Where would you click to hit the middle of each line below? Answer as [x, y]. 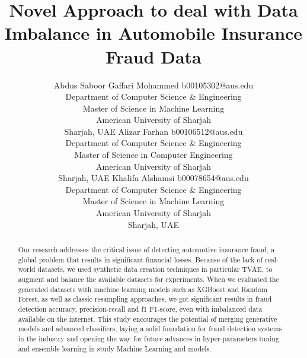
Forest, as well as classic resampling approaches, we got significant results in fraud [145, 299]
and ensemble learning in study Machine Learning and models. [115, 348]
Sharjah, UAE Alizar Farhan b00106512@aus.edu [153, 131]
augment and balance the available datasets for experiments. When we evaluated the [148, 279]
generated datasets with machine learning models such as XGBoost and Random [143, 289]
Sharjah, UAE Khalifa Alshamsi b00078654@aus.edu [153, 178]
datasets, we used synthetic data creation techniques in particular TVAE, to [155, 269]
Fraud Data [153, 56]
